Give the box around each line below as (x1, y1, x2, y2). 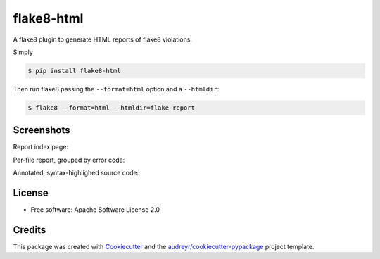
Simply (13, 48, 33, 56)
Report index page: (13, 143, 68, 151)
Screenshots (13, 124, 70, 137)
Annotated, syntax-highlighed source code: (13, 169, 139, 177)
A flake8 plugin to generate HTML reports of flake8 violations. (13, 35, 193, 44)
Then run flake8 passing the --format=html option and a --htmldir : (13, 84, 220, 93)
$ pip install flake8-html (27, 67, 121, 75)
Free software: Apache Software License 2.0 (30, 206, 160, 214)
